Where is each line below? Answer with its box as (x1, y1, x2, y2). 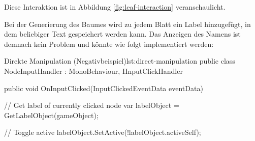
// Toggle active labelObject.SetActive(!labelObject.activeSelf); (4, 127, 201, 137)
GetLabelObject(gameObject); (4, 109, 99, 120)
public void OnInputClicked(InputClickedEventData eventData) (4, 82, 203, 93)
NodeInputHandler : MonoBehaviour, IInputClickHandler (4, 65, 183, 76)
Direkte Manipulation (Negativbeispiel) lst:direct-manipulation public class (4, 55, 235, 66)
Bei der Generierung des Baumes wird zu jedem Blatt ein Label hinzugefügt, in (4, 18, 251, 29)
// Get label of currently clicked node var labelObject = (4, 100, 179, 110)
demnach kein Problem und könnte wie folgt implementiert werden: (4, 38, 214, 49)
